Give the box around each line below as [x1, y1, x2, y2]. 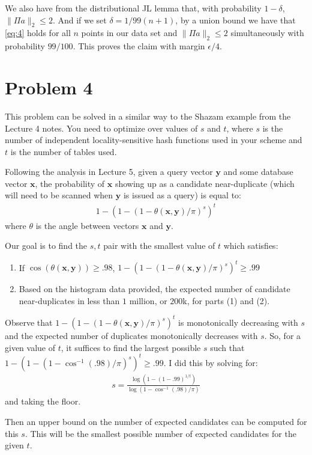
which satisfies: [223, 239, 278, 252]
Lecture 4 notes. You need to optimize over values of [5, 121, 198, 134]
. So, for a [264, 329, 301, 341]
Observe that [5, 316, 53, 328]
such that [210, 341, 245, 353]
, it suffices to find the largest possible [61, 341, 201, 353]
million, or [129, 294, 167, 307]
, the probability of [35, 177, 105, 189]
